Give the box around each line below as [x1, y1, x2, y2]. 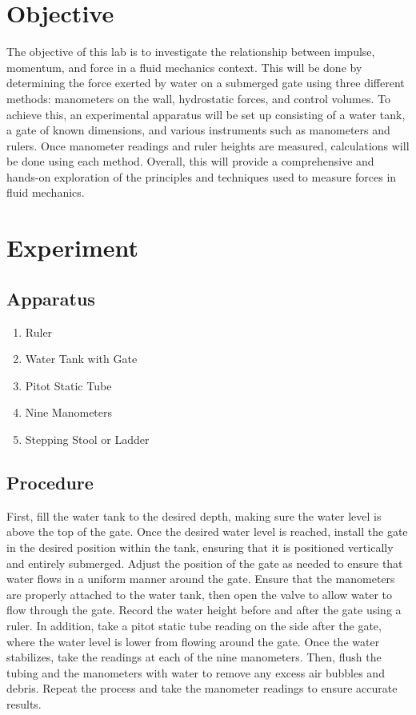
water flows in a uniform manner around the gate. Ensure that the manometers [6, 570, 395, 587]
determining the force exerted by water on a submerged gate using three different [6, 74, 405, 91]
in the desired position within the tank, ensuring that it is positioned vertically [6, 539, 394, 555]
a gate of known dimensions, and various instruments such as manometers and [6, 122, 390, 138]
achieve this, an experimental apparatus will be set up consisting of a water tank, [6, 106, 406, 122]
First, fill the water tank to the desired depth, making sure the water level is [6, 507, 382, 524]
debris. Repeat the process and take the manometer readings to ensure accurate [6, 680, 398, 697]
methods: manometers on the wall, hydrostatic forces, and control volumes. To [6, 90, 391, 106]
